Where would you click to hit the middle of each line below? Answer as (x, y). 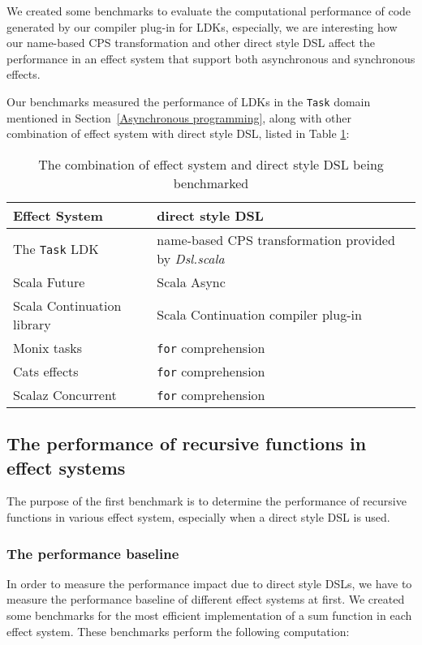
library (32, 324)
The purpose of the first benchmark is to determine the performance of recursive (207, 501)
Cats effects (46, 371)
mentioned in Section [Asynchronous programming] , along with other (179, 117)
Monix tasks (48, 347)
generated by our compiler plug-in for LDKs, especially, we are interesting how (202, 26)
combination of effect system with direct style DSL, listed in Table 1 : (178, 133)
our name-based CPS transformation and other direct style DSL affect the (191, 43)
